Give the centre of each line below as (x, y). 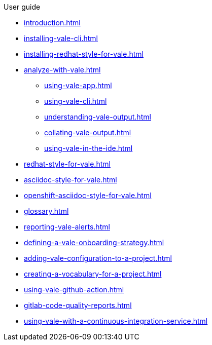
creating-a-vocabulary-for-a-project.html (93, 274)
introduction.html (52, 23)
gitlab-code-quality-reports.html (78, 305)
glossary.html (46, 211)
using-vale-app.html (78, 85)
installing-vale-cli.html (61, 38)
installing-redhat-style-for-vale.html (84, 54)
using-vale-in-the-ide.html (89, 148)
